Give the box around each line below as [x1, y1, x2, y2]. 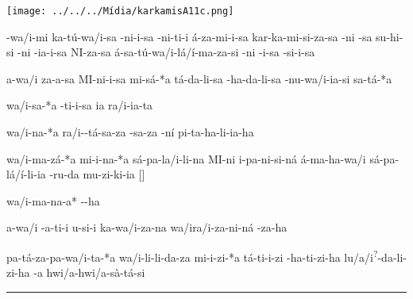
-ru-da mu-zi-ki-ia [49, 166, 135, 182]
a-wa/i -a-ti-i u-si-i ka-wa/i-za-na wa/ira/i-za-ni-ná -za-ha [6, 219, 288, 236]
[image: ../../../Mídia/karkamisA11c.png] [6, 6, 234, 17]
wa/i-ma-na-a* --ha [6, 192, 100, 209]
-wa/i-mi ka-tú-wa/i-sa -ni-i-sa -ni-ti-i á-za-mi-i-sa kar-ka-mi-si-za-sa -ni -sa [6, 28, 372, 44]
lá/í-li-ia [6, 166, 46, 182]
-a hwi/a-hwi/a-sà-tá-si [33, 264, 145, 281]
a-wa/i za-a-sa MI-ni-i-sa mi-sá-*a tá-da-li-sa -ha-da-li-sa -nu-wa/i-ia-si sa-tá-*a [6, 70, 392, 86]
